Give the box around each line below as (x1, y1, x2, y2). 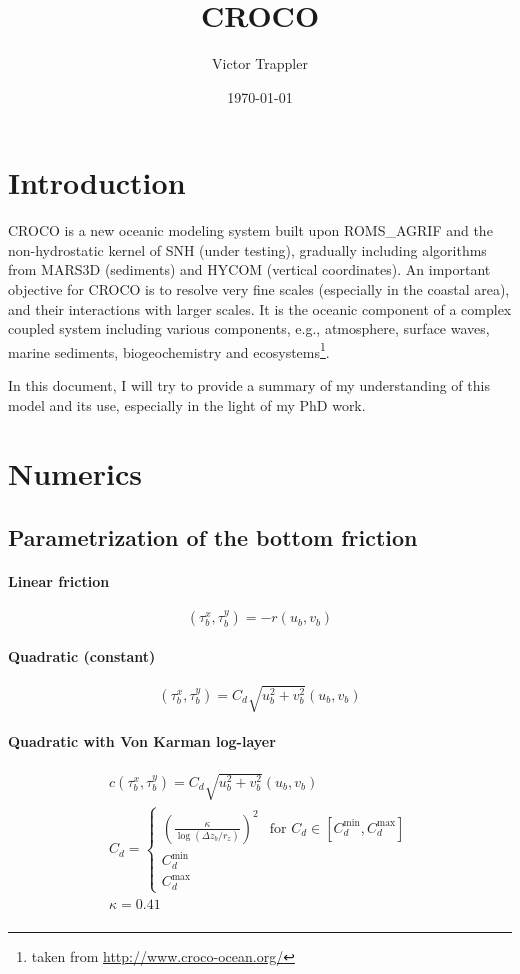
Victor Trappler (212, 53, 308, 74)
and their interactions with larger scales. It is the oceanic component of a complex (8, 298, 512, 319)
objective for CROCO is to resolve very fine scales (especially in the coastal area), (8, 279, 510, 300)
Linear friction (8, 571, 110, 591)
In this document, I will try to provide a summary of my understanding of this (8, 375, 490, 396)
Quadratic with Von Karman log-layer (8, 731, 276, 752)
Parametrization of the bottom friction (8, 522, 418, 553)
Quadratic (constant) (8, 645, 156, 666)
